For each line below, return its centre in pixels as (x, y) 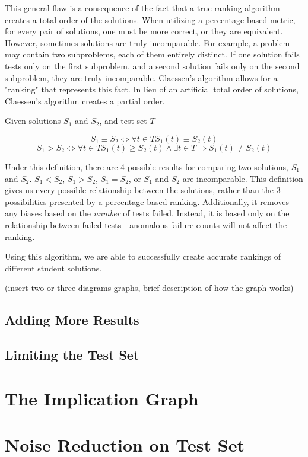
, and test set (123, 121)
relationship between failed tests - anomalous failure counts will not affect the (146, 224)
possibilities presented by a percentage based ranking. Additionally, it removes (147, 201)
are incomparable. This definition (243, 178)
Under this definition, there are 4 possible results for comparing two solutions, (147, 166)
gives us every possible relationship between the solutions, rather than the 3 (143, 190)
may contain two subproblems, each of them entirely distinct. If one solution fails (152, 54)
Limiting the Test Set (72, 355)
